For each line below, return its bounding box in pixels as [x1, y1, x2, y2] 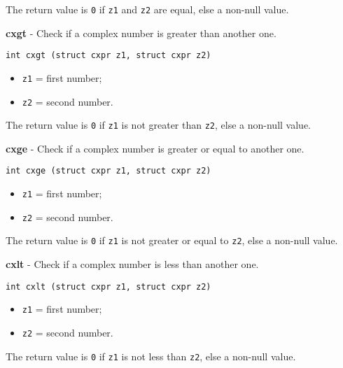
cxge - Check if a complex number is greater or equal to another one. [6, 141, 304, 155]
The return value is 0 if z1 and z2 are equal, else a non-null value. [6, 2, 289, 16]
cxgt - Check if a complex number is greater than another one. [6, 25, 276, 40]
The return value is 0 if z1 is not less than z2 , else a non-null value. [6, 348, 296, 363]
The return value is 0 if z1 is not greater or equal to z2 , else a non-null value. [6, 233, 338, 248]
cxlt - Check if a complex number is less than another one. [6, 257, 259, 271]
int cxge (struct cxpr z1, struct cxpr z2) [6, 166, 211, 176]
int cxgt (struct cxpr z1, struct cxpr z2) [6, 50, 211, 61]
